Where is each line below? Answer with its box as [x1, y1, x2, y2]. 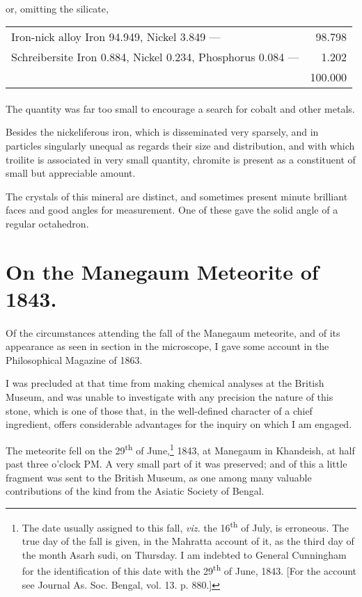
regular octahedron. [6, 216, 89, 230]
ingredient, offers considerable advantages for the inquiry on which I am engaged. [6, 417, 352, 431]
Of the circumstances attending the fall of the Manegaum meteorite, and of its [6, 325, 340, 340]
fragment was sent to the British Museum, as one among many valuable [6, 470, 312, 484]
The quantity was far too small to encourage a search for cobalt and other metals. [6, 101, 355, 116]
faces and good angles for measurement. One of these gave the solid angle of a [6, 202, 338, 217]
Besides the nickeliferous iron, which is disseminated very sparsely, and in [6, 125, 319, 139]
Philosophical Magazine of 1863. [6, 352, 143, 367]
